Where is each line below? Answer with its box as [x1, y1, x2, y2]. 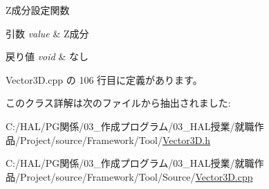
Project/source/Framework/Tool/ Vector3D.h [19, 132, 211, 147]
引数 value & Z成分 [6, 26, 89, 40]
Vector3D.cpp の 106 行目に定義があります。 [6, 72, 203, 87]
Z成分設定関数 [6, 3, 70, 17]
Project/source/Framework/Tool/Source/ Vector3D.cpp [19, 169, 253, 183]
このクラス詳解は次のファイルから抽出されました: [6, 96, 231, 110]
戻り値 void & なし [6, 49, 89, 64]
